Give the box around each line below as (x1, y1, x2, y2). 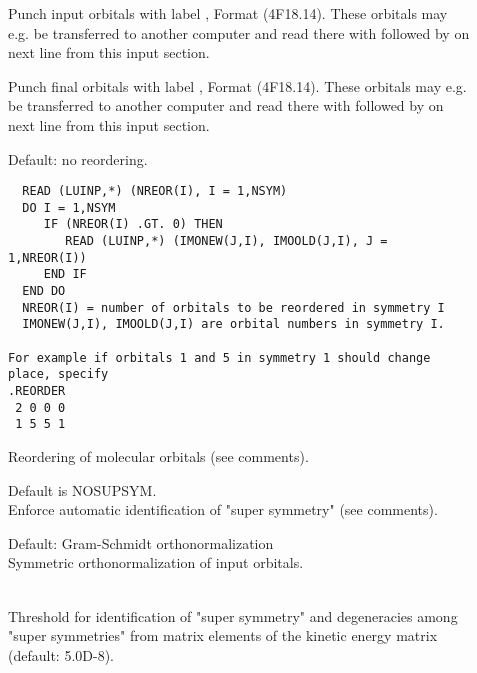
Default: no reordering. (8, 148, 148, 169)
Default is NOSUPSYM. (8, 479, 157, 500)
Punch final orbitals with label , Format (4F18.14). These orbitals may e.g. (8, 75, 467, 96)
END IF (43, 267, 87, 282)
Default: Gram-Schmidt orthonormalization (8, 532, 274, 553)
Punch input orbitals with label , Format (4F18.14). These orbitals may (8, 3, 448, 23)
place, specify (8, 367, 109, 382)
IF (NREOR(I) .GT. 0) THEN (43, 217, 223, 232)
